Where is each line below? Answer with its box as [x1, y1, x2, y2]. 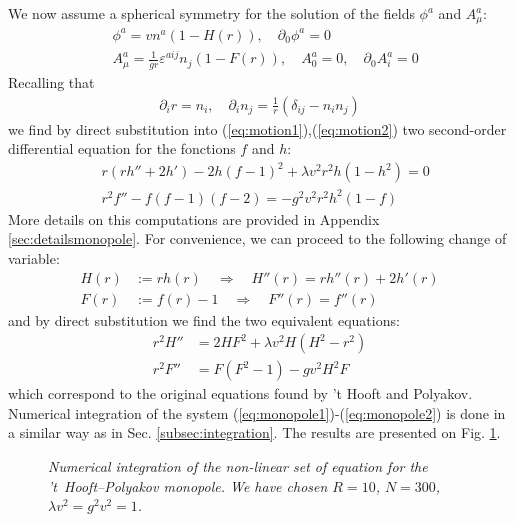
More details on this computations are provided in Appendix [8, 208, 380, 229]
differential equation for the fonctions [8, 138, 236, 159]
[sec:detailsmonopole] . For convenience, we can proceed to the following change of [8, 228, 507, 249]
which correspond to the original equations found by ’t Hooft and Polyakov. [8, 383, 473, 404]
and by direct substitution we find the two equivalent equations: [8, 309, 400, 330]
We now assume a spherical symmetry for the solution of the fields [8, 3, 415, 23]
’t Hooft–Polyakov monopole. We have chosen [48, 475, 328, 496]
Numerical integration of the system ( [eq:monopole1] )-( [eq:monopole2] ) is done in [8, 402, 506, 423]
